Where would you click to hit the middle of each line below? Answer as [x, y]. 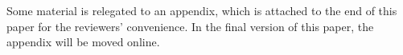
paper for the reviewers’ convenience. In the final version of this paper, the [190, 26]
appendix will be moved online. [83, 42]
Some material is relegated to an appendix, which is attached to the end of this [202, 10]
